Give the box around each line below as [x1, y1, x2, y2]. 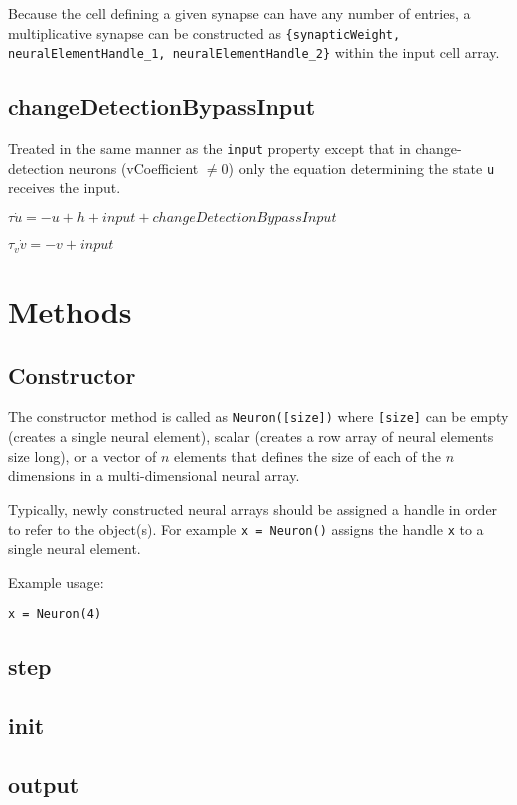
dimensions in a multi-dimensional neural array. [8, 465, 300, 486]
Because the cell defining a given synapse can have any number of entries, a [8, 3, 471, 23]
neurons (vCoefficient [68, 157, 199, 178]
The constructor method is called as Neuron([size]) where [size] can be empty [8, 406, 509, 427]
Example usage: [8, 571, 104, 592]
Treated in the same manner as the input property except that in [8, 138, 411, 159]
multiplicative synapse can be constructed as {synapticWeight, [8, 22, 401, 43]
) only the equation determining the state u [228, 157, 495, 178]
